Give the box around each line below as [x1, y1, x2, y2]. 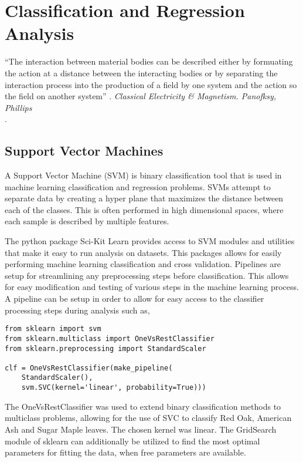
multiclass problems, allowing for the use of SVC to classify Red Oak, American [5, 412, 292, 424]
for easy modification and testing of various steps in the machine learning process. [5, 281, 299, 293]
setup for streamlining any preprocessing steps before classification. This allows [5, 269, 289, 281]
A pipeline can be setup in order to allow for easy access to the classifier [5, 292, 264, 305]
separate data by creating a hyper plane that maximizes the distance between [5, 192, 284, 204]
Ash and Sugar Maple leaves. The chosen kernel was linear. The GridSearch [5, 423, 277, 435]
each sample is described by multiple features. [5, 215, 169, 227]
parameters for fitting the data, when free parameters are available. [5, 446, 246, 458]
